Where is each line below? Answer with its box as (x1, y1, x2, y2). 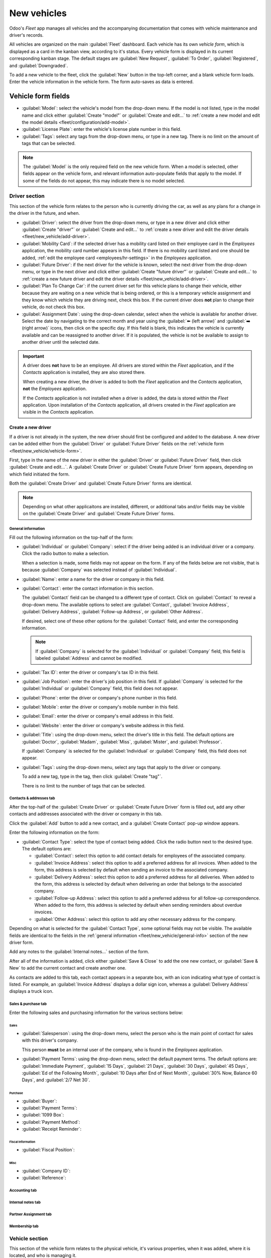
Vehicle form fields (9, 92, 70, 101)
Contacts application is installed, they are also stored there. (23, 369, 146, 375)
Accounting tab (9, 1188, 37, 1193)
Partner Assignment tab (9, 1212, 52, 1217)
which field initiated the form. (9, 471, 70, 477)
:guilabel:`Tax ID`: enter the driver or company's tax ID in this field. (22, 669, 159, 675)
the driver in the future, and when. (9, 210, 80, 216)
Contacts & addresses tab (9, 796, 55, 801)
